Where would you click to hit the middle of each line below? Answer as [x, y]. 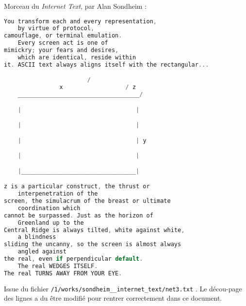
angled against [42, 252]
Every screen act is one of [63, 43]
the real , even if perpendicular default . [74, 259]
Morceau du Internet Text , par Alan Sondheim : [75, 6]
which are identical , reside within [77, 57]
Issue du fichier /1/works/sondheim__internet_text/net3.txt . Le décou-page [123, 288]
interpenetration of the [58, 194]
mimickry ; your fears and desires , [61, 50]
